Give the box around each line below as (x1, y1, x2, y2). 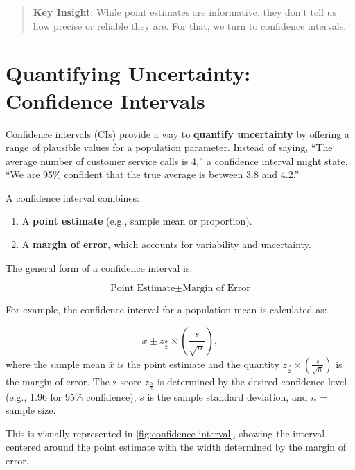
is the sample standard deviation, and (147, 389, 308, 403)
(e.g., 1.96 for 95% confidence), (6, 389, 137, 403)
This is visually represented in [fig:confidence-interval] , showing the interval (6, 426, 325, 440)
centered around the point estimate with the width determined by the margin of (6, 439, 347, 454)
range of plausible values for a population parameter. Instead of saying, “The (6, 140, 333, 155)
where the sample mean (6, 356, 105, 371)
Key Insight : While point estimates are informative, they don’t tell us (33, 5, 336, 19)
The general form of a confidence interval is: (6, 260, 193, 275)
